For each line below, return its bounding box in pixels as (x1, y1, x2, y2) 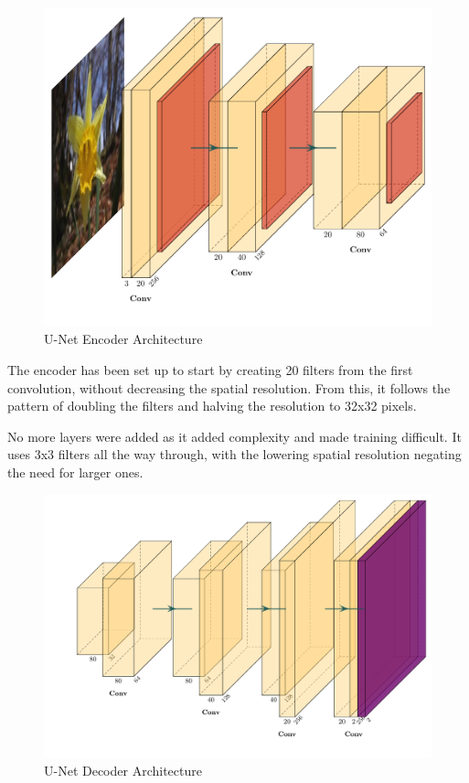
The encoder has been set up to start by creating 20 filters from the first (7, 360, 413, 380)
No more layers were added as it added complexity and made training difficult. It (7, 426, 462, 445)
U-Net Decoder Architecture (44, 760, 202, 779)
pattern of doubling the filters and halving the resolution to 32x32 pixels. (7, 396, 417, 415)
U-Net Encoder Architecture (44, 329, 203, 349)
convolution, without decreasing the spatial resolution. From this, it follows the (7, 378, 451, 397)
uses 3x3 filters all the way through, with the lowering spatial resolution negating (7, 445, 462, 464)
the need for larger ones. (7, 463, 144, 481)
